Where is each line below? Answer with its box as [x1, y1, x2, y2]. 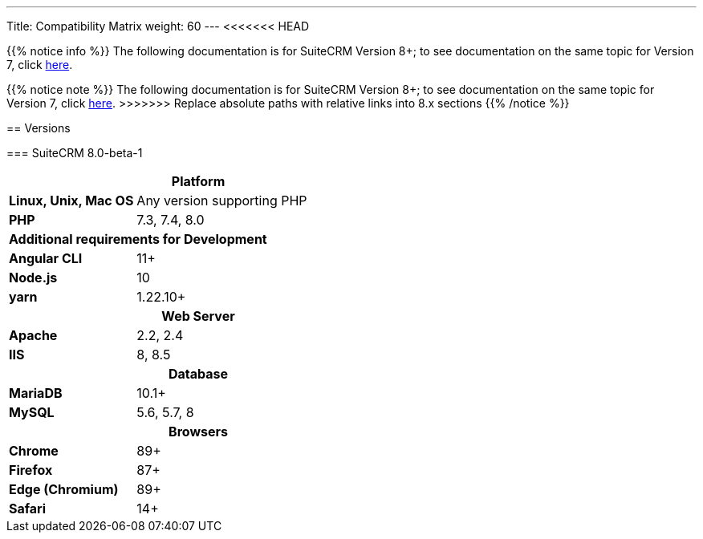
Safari [9, 500, 47, 517]
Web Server [161, 308, 235, 324]
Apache [9, 327, 58, 343]
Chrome [9, 443, 59, 459]
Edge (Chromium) [9, 481, 119, 497]
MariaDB [9, 385, 63, 401]
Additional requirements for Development [9, 231, 267, 247]
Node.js [9, 269, 58, 286]
